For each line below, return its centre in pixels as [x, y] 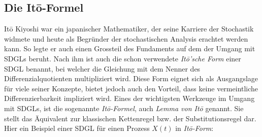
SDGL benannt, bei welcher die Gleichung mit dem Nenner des [102, 68]
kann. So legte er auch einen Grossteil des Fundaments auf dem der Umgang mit [130, 48]
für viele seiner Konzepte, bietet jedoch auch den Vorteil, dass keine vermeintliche [131, 88]
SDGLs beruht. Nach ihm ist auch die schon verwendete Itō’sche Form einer [123, 58]
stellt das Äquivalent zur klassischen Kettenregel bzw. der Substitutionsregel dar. [130, 118]
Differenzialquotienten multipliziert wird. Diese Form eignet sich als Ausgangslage [131, 78]
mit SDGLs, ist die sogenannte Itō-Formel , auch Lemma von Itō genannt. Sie [124, 108]
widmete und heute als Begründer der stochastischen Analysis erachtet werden [126, 38]
